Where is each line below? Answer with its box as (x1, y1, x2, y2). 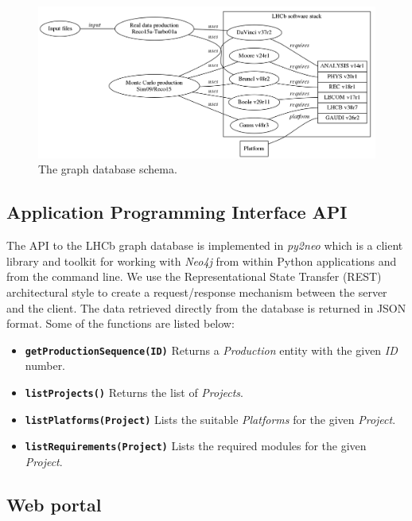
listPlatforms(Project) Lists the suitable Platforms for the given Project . (25, 410, 396, 427)
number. (25, 357, 66, 374)
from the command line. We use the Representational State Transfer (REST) (6, 268, 382, 285)
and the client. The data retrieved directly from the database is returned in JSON (6, 299, 406, 316)
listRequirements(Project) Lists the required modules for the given (25, 437, 367, 454)
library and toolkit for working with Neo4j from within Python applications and (6, 252, 397, 269)
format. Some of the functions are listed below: (6, 315, 235, 332)
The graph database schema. (38, 161, 177, 177)
